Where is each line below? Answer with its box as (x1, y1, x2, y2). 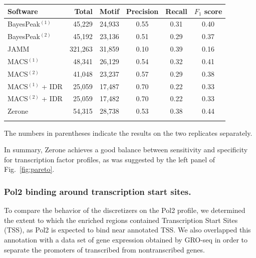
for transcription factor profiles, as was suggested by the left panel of (4, 154, 215, 164)
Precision (126, 6, 159, 16)
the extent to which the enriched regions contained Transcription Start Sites (4, 214, 238, 225)
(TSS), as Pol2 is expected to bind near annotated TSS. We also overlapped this (4, 224, 251, 235)
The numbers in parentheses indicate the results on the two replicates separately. (4, 127, 252, 138)
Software (8, 6, 38, 16)
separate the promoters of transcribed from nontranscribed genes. (4, 244, 205, 254)
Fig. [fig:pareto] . (4, 164, 55, 174)
